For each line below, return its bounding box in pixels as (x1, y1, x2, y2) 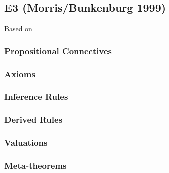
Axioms (4, 67, 35, 80)
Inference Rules (4, 90, 68, 103)
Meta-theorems (4, 159, 67, 171)
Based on (4, 23, 32, 34)
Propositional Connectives (4, 44, 112, 57)
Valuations (4, 136, 48, 149)
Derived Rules (4, 113, 63, 126)
